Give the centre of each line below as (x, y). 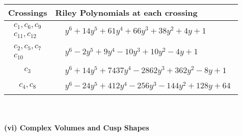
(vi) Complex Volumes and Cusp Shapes (77, 127)
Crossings (28, 12)
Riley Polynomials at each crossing (126, 12)
